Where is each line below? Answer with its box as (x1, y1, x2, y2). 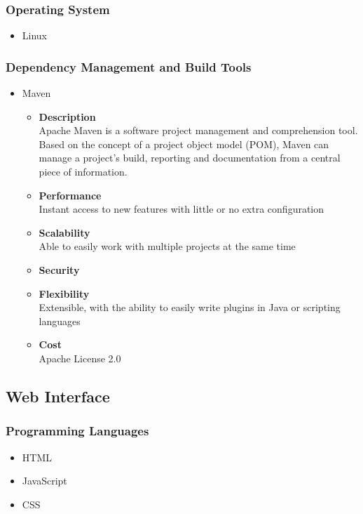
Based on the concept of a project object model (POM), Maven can (39, 136, 329, 151)
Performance (39, 187, 102, 202)
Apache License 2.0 (39, 350, 121, 365)
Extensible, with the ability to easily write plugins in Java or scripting (39, 300, 341, 315)
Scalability (39, 225, 90, 239)
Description (39, 109, 96, 124)
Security (39, 262, 80, 277)
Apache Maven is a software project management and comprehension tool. (39, 123, 358, 138)
